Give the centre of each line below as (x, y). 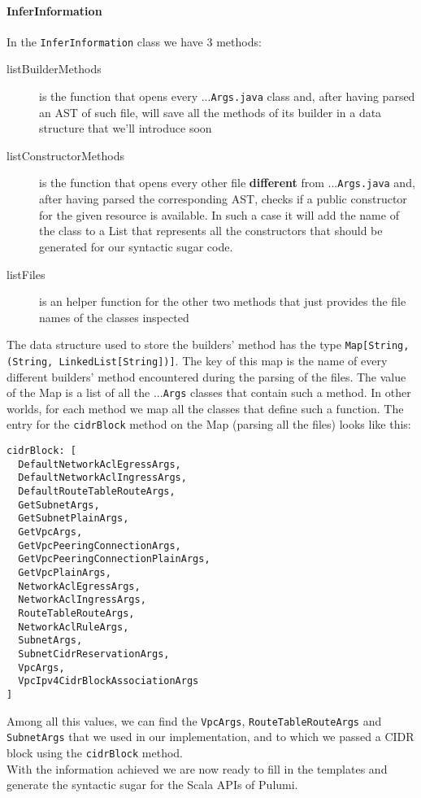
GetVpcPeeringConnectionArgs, (100, 545)
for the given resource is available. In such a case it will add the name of (219, 214)
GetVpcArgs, (50, 532)
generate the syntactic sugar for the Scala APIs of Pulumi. (152, 785)
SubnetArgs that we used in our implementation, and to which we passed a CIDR (210, 737)
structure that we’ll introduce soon (126, 128)
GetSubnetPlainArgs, (74, 519)
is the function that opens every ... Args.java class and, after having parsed (227, 96)
